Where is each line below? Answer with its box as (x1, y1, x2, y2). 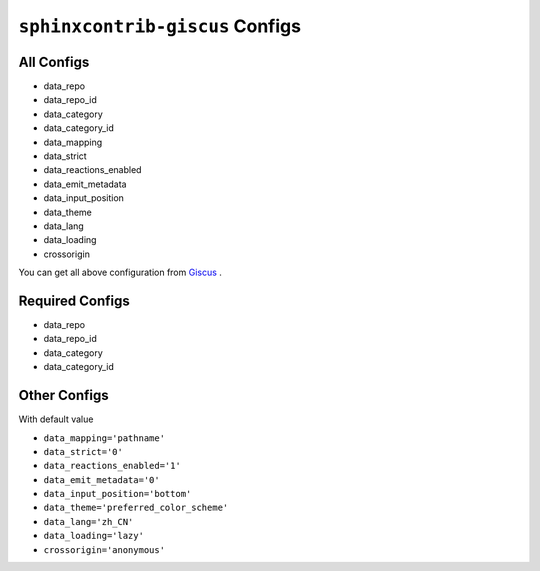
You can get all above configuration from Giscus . (18, 266, 222, 279)
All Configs (18, 53, 90, 70)
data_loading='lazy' (43, 530, 145, 542)
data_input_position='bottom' (43, 488, 192, 500)
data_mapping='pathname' (43, 432, 165, 444)
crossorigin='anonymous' (43, 544, 165, 555)
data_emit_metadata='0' (43, 474, 160, 485)
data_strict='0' (43, 446, 124, 457)
